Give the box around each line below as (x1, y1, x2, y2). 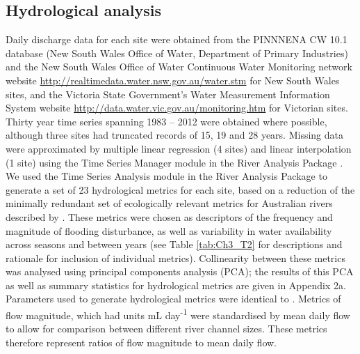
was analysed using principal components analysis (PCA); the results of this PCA (6, 264, 354, 279)
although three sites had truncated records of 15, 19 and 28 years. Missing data (6, 128, 343, 142)
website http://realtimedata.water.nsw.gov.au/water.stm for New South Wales (6, 72, 340, 87)
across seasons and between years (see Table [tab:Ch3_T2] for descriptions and (6, 237, 343, 252)
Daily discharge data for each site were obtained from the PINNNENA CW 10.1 (6, 32, 347, 47)
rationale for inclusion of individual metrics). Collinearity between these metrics (6, 250, 345, 265)
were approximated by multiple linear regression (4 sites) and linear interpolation (6, 141, 352, 155)
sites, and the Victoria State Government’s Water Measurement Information (6, 86, 330, 101)
